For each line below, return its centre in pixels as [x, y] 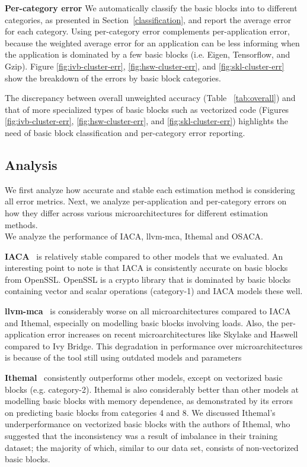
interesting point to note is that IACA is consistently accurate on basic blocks [146, 268]
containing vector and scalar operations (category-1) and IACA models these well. [154, 291]
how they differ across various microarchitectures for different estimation [136, 212]
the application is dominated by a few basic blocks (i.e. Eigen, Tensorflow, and [148, 54]
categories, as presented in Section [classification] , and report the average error [148, 19]
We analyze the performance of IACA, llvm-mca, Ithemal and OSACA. [134, 236]
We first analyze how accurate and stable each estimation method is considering [150, 189]
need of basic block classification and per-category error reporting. [125, 132]
